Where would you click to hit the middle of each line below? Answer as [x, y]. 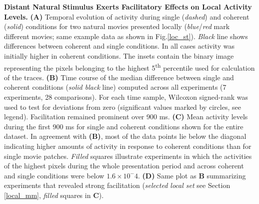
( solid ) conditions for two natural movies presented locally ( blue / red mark [117, 26]
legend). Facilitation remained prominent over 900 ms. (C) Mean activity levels [126, 117]
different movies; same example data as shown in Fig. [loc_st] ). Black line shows [126, 36]
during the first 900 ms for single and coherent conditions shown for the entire [124, 126]
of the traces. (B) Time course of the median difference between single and [119, 77]
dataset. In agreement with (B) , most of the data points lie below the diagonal [125, 136]
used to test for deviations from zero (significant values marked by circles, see [122, 107]
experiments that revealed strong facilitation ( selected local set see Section [117, 185]
